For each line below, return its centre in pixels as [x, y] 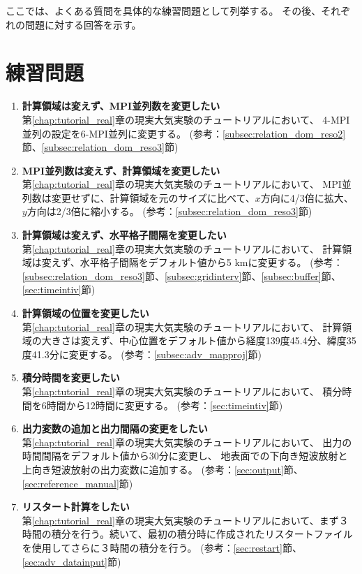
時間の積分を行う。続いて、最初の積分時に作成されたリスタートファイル [187, 534]
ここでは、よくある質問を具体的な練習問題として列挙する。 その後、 [164, 10]
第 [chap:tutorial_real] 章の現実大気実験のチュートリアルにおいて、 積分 [182, 391]
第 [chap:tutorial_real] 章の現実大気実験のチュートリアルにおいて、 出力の [187, 442]
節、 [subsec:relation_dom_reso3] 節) [100, 147]
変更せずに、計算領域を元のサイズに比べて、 [153, 197]
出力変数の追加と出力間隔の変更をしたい [115, 428]
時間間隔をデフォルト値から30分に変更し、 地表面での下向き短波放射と [185, 456]
